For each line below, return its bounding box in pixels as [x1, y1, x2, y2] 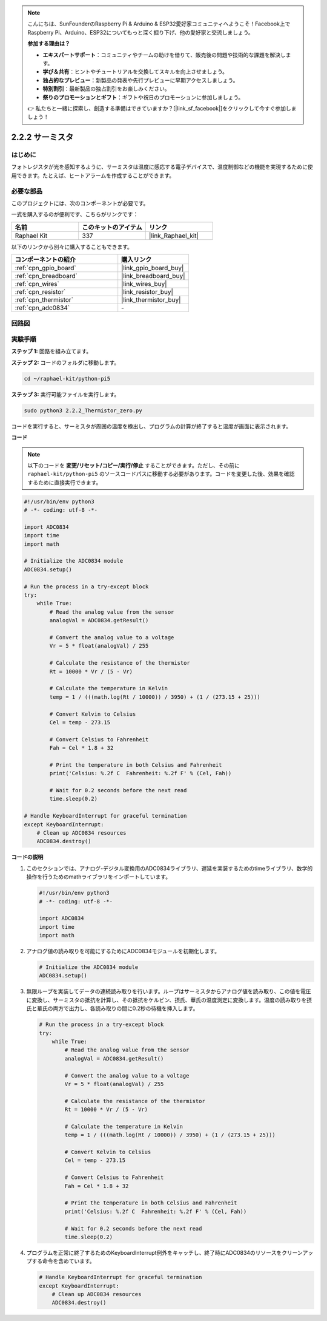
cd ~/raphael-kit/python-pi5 [24, 375, 111, 382]
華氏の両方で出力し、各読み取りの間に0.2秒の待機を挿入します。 [36, 1005, 199, 1012]
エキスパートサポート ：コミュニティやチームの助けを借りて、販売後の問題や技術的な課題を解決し [42, 51, 286, 58]
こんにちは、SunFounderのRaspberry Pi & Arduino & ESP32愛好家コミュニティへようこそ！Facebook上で [27, 20, 291, 27]
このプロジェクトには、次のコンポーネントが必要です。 [11, 199, 149, 206]
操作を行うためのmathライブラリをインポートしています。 [26, 873, 171, 880]
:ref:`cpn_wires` [15, 280, 60, 288]
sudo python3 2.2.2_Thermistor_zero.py [24, 407, 142, 414]
